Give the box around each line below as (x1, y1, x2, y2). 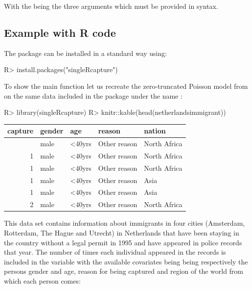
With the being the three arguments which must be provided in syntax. (4, 1, 218, 11)
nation (144, 126, 166, 136)
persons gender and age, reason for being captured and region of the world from (4, 266, 244, 276)
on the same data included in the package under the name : (4, 90, 183, 101)
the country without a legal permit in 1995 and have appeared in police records (4, 237, 242, 247)
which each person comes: (4, 275, 81, 286)
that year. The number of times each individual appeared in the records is (4, 247, 226, 257)
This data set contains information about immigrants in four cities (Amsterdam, (4, 218, 245, 228)
